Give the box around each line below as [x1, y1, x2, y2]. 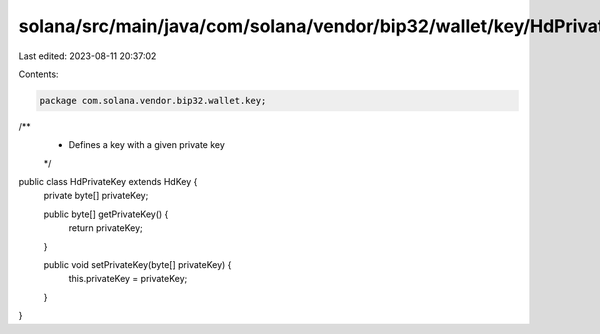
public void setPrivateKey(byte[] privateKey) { [43, 259, 232, 271]
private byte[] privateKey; [43, 190, 149, 202]
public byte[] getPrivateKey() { [43, 208, 169, 220]
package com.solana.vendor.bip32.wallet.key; [39, 95, 267, 106]
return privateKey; [68, 222, 144, 234]
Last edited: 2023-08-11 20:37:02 [18, 50, 157, 62]
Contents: [18, 68, 59, 80]
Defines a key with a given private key [68, 139, 225, 151]
